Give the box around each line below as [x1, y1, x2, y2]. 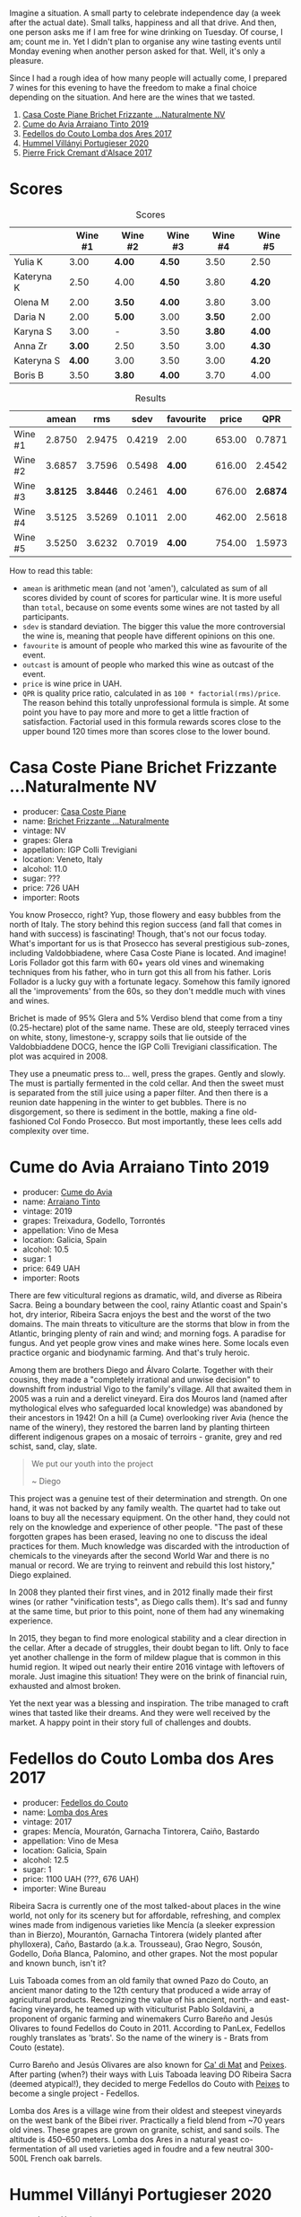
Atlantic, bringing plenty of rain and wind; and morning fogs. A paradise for [9, 1328, 287, 1339]
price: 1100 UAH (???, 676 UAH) [21, 1873, 140, 1884]
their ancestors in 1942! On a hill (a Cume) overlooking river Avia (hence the [9, 1412, 288, 1422]
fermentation [9, 2143, 57, 2154]
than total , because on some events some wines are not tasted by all [21, 602, 280, 612]
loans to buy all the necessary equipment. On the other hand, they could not [9, 1512, 290, 1523]
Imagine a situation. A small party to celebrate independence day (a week [9, 8, 281, 18]
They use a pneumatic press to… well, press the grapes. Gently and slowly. [9, 1068, 287, 1078]
